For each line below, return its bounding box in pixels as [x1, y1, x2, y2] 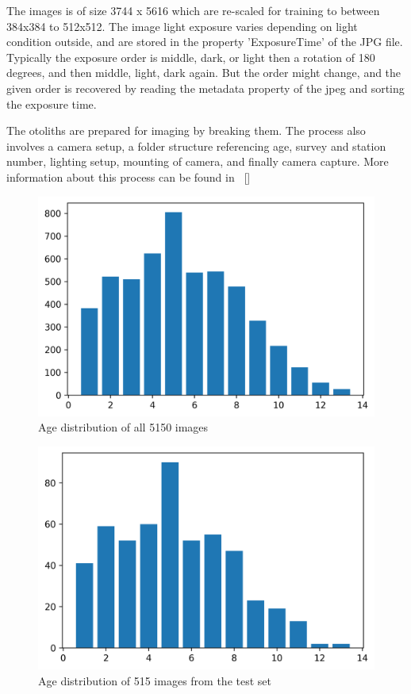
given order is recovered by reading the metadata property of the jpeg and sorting [6, 79, 405, 96]
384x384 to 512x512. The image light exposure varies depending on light [6, 17, 358, 34]
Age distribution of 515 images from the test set [38, 672, 271, 688]
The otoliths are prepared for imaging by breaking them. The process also [6, 122, 366, 139]
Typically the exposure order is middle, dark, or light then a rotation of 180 [6, 48, 375, 65]
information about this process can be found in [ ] [6, 168, 251, 185]
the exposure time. [6, 95, 97, 112]
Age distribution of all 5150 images [38, 419, 209, 435]
